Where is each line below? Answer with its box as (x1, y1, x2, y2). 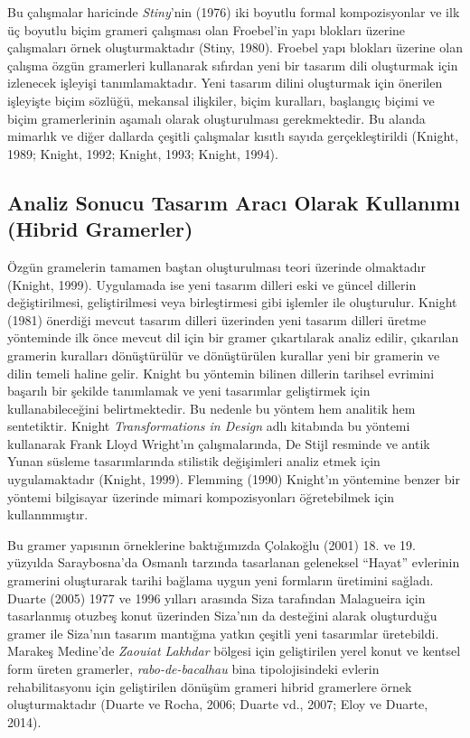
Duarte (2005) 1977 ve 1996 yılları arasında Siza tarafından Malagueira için (7, 588, 426, 607)
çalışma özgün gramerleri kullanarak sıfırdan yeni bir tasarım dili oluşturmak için (7, 55, 458, 74)
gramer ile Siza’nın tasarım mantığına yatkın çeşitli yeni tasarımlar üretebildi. (7, 623, 439, 642)
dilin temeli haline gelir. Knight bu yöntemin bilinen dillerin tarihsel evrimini (7, 363, 435, 382)
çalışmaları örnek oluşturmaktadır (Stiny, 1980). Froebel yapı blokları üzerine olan (7, 38, 463, 57)
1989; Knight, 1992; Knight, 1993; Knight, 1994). (7, 144, 278, 163)
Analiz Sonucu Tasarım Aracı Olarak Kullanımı (7, 188, 460, 216)
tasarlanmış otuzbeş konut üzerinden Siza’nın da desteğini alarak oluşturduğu (7, 606, 437, 625)
